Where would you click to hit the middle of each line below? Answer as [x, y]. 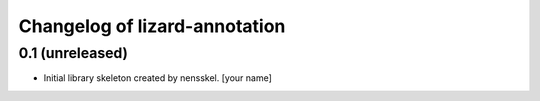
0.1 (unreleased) [73, 53]
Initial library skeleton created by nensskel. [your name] [157, 78]
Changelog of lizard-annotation [152, 26]
